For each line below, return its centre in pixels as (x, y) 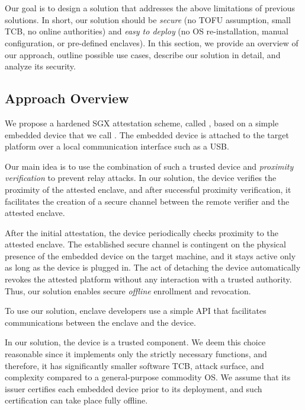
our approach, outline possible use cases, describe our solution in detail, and (143, 54)
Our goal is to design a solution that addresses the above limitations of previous (150, 8)
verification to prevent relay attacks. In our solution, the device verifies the (141, 178)
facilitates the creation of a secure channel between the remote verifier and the (147, 201)
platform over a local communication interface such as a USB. (117, 146)
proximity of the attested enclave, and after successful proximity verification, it (148, 189)
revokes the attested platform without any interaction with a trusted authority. (148, 279)
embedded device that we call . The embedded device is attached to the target (147, 134)
